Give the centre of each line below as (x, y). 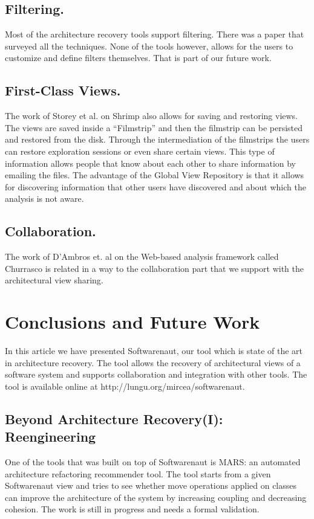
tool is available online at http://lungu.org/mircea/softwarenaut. (125, 386)
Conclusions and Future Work (132, 322)
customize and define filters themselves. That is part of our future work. (138, 58)
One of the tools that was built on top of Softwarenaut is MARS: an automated (153, 462)
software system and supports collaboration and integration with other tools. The (156, 374)
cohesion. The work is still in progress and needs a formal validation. (132, 509)
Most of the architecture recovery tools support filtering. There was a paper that (155, 34)
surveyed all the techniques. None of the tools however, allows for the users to (149, 46)
